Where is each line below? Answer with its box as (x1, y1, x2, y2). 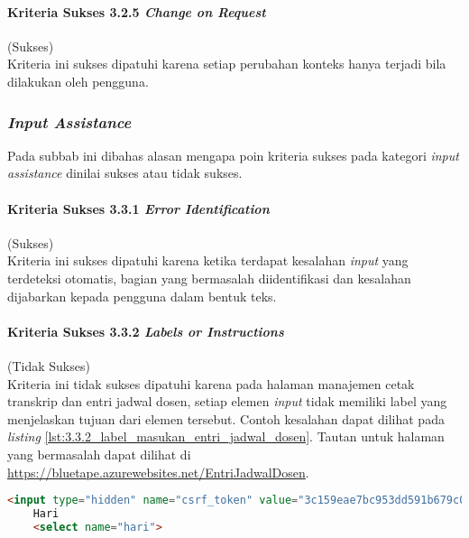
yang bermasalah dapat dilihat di (7, 444, 191, 463)
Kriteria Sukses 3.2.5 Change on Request (7, 2, 266, 21)
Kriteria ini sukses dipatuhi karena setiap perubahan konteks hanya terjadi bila (7, 54, 446, 73)
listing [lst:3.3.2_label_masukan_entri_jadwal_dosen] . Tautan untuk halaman (7, 427, 445, 446)
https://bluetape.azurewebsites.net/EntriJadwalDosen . (7, 462, 309, 481)
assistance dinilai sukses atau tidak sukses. (7, 163, 243, 182)
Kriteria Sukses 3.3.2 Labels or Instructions (7, 321, 284, 340)
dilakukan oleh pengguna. (7, 71, 149, 90)
